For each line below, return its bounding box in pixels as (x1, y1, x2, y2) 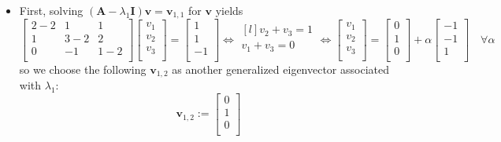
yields (215, 2, 243, 18)
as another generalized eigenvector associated (172, 60, 389, 77)
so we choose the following (19, 60, 147, 77)
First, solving (19, 2, 83, 18)
